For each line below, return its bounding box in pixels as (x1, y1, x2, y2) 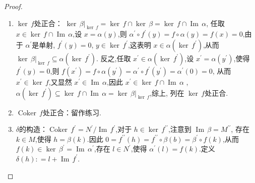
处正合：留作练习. (42, 107, 101, 117)
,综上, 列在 (149, 87, 184, 98)
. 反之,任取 (96, 53, 131, 63)
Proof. (4, 1, 23, 11)
